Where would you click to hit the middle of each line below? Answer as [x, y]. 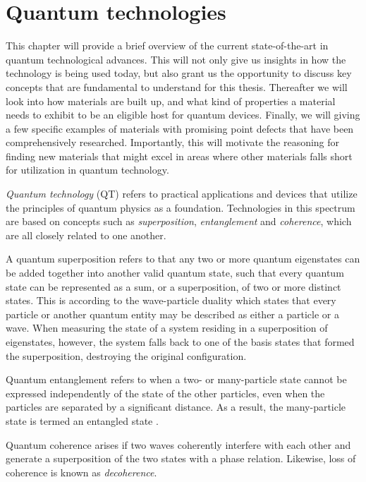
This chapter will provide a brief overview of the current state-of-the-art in [167, 46]
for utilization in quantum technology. [87, 170]
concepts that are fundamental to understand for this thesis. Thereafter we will [177, 86]
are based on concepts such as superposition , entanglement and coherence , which [179, 221]
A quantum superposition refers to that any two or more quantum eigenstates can [183, 259]
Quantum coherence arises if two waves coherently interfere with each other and [178, 444]
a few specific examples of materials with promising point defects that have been [180, 128]
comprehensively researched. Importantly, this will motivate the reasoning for [173, 142]
